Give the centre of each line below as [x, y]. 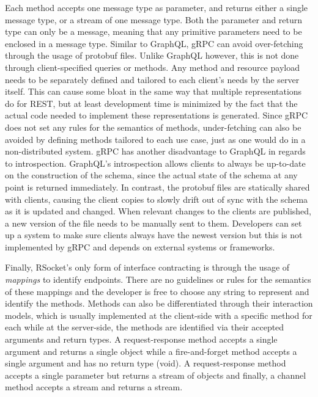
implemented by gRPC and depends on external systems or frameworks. [140, 246]
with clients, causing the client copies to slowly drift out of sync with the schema [157, 199]
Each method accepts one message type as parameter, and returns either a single [157, 7]
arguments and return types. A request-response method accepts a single [141, 339]
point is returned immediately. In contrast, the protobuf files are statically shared [157, 187]
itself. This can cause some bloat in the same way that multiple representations [153, 91]
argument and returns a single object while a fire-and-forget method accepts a [151, 351]
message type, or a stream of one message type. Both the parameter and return [154, 19]
